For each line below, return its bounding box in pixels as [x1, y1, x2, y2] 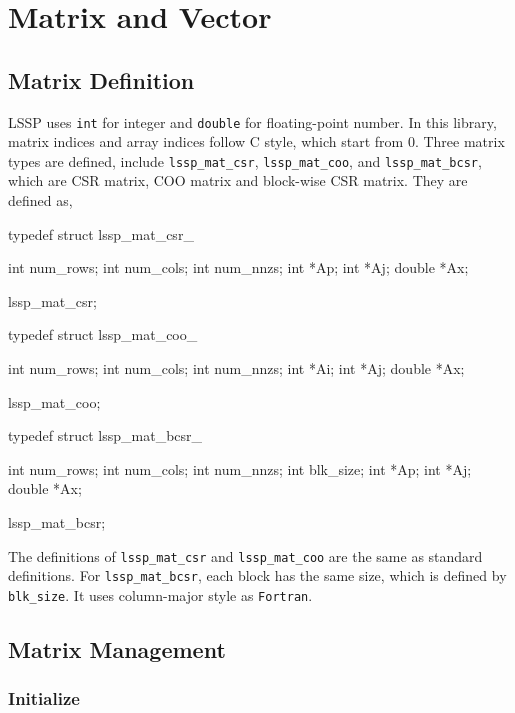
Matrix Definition [8, 64, 195, 95]
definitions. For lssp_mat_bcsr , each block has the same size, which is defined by [8, 565, 507, 586]
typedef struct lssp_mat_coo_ [8, 324, 198, 345]
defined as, [8, 190, 73, 211]
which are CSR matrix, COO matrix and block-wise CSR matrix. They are [8, 170, 468, 191]
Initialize [8, 686, 80, 711]
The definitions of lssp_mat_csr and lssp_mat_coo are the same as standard [8, 545, 483, 566]
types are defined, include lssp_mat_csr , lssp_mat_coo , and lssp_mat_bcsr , [8, 150, 482, 171]
